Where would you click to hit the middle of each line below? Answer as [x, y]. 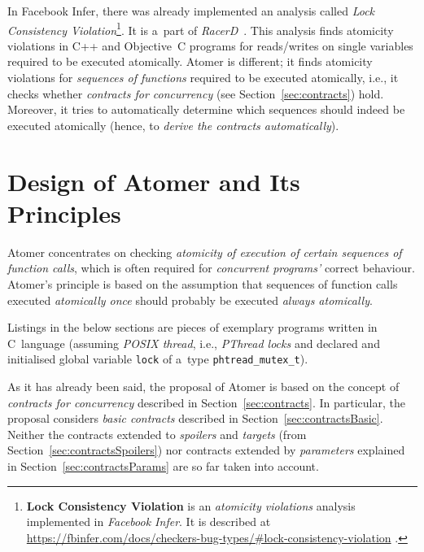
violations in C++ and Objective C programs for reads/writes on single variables [210, 45]
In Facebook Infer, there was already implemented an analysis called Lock [191, 11]
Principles [64, 213]
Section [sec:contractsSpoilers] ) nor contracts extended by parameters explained [206, 450]
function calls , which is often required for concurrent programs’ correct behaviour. [211, 268]
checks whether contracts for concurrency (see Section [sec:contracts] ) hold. [196, 93]
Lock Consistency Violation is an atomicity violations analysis [191, 505]
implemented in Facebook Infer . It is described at [149, 522]
